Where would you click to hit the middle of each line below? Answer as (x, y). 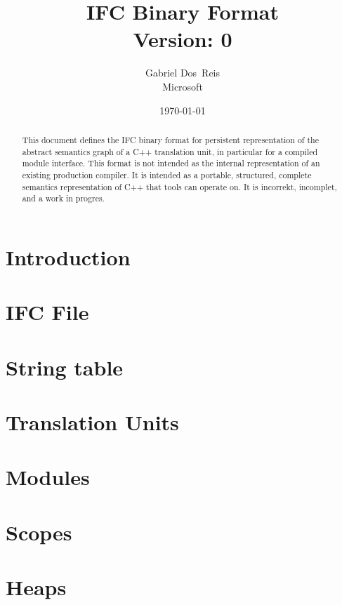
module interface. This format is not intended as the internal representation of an (171, 163)
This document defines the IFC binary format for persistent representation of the (170, 139)
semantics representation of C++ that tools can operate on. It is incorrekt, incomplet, (179, 186)
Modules (48, 477)
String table (65, 367)
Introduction (68, 257)
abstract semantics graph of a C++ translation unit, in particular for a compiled (170, 151)
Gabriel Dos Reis (183, 73)
